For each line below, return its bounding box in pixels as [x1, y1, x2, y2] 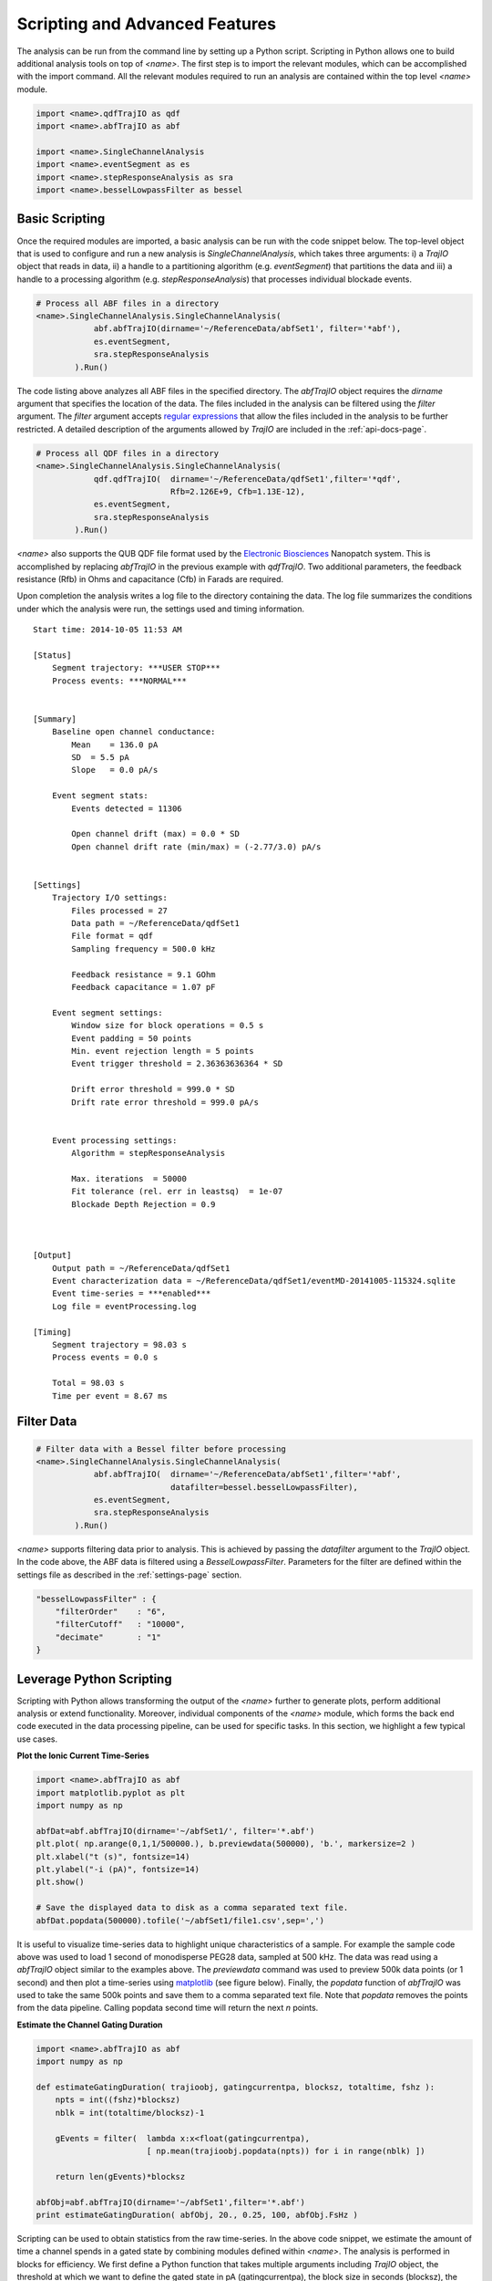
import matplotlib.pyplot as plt [36, 1787, 186, 1797]
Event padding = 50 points [71, 1033, 192, 1044]
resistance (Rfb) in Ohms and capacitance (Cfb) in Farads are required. [16, 573, 284, 584]
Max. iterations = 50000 [71, 1173, 187, 1183]
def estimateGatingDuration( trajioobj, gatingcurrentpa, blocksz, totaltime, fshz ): [36, 2082, 436, 2092]
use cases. [16, 1734, 58, 1745]
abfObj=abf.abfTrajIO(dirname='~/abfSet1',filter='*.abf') [36, 2197, 305, 2207]
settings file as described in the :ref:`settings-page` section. [16, 1569, 242, 1580]
